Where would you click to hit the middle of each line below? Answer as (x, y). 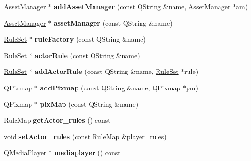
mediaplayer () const (87, 153)
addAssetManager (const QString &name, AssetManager (142, 6)
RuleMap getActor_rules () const (57, 120)
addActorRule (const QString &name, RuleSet (107, 71)
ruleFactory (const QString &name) (90, 39)
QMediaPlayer (25, 153)
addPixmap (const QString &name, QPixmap (110, 87)
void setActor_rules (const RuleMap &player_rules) (85, 136)
